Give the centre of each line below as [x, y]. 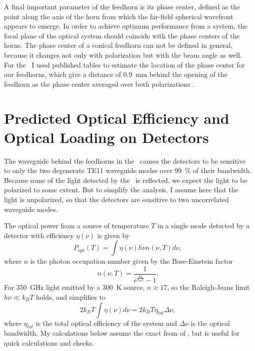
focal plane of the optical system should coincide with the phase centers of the [122, 35]
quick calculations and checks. [49, 342]
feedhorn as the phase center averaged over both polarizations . [99, 84]
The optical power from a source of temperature [77, 226]
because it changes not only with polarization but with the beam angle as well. [123, 54]
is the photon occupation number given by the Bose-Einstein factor [131, 261]
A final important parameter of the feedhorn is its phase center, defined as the [122, 6]
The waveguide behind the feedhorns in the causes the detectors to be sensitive [125, 160]
